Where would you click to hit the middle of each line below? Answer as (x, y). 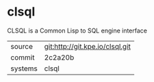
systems (24, 68)
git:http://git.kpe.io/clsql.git (88, 46)
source (22, 46)
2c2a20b (59, 57)
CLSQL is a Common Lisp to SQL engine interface (77, 30)
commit (23, 57)
